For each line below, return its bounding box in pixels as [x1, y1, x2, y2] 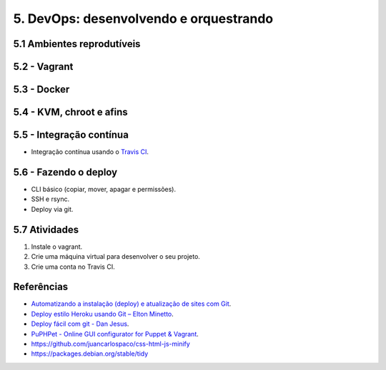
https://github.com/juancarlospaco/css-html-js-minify [31, 339, 191, 348]
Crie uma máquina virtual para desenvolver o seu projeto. [31, 252, 200, 261]
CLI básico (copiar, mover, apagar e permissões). [31, 185, 177, 194]
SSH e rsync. [31, 195, 70, 203]
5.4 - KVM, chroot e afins [13, 106, 128, 118]
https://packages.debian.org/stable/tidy [31, 349, 149, 358]
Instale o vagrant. [31, 242, 83, 251]
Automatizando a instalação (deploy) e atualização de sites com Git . [31, 299, 232, 308]
